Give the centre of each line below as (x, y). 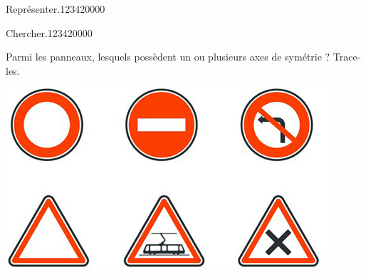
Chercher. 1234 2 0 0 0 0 (49, 32)
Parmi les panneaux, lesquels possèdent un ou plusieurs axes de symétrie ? (168, 57)
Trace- (347, 57)
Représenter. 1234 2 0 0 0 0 (56, 9)
